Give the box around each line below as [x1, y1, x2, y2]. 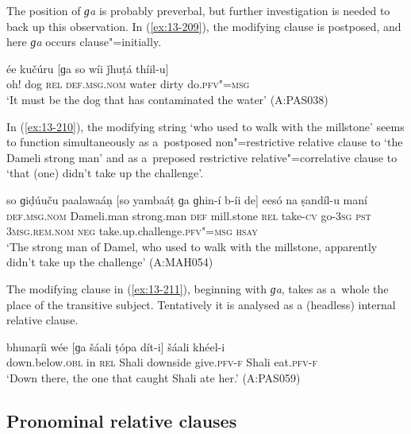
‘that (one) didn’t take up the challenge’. [6, 165, 204, 181]
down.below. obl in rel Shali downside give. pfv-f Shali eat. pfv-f [6, 354, 317, 370]
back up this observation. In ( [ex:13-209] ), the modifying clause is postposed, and [6, 17, 401, 34]
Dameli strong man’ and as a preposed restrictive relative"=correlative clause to [6, 149, 398, 165]
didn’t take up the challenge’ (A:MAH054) [6, 254, 213, 270]
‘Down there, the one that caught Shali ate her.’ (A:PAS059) [6, 369, 301, 386]
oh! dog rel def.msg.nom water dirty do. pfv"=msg [6, 76, 250, 92]
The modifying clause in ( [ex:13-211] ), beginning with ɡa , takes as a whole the [6, 280, 389, 296]
